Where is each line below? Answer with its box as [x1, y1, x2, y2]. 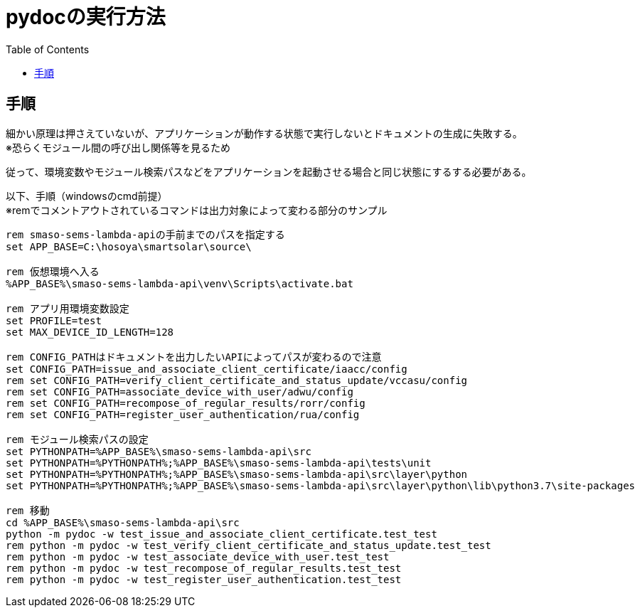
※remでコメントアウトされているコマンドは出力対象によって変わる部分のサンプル [6, 203, 388, 216]
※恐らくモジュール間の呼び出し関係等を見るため [6, 141, 230, 154]
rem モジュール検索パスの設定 [6, 433, 149, 445]
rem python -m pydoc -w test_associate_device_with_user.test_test [6, 550, 390, 563]
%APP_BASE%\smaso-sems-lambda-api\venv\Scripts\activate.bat [6, 277, 353, 289]
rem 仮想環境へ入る [6, 265, 100, 277]
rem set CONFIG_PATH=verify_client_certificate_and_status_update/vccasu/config [6, 374, 468, 386]
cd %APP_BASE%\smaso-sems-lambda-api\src [6, 516, 240, 528]
